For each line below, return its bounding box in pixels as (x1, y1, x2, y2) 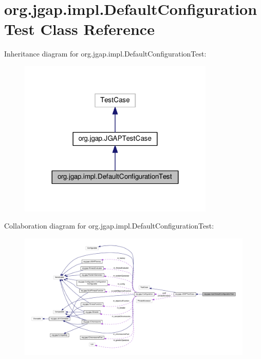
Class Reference (40, 18, 155, 40)
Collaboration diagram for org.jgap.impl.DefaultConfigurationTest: (4, 220, 214, 231)
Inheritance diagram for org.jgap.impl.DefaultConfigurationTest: (4, 48, 207, 59)
